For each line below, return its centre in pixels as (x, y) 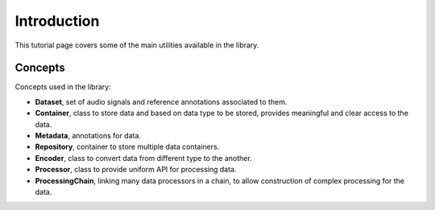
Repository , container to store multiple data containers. (127, 147)
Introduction (57, 21)
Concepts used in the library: (63, 87)
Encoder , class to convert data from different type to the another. (144, 158)
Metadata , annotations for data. (88, 136)
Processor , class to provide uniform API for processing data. (136, 170)
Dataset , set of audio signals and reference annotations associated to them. (161, 101)
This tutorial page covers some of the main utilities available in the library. (137, 45)
